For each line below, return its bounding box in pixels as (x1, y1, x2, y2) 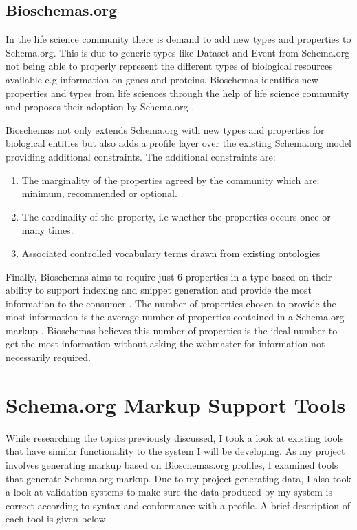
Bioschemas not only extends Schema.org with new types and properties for (6, 122, 325, 136)
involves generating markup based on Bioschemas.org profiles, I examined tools (6, 457, 338, 471)
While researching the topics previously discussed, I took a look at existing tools (6, 430, 344, 445)
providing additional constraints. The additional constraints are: (6, 149, 276, 163)
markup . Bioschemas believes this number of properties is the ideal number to (6, 323, 338, 337)
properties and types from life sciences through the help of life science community (6, 85, 349, 100)
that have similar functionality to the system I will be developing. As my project (6, 444, 345, 458)
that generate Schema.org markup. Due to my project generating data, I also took (6, 471, 351, 485)
